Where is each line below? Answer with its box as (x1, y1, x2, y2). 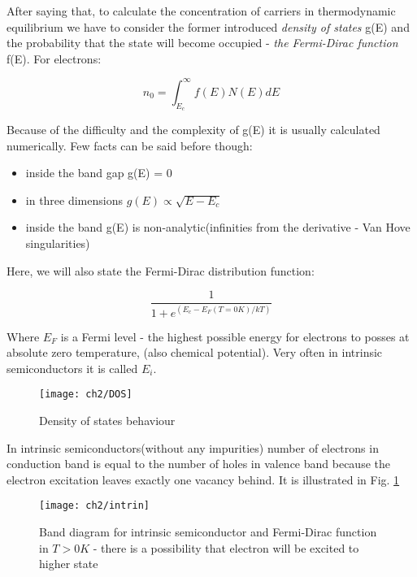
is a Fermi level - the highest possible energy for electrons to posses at (60, 328, 410, 345)
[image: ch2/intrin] (39, 500, 150, 512)
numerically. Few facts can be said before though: (7, 137, 253, 154)
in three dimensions (25, 191, 123, 208)
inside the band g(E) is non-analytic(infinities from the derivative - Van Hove (25, 219, 410, 236)
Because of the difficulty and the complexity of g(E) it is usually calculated (7, 121, 380, 138)
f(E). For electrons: (7, 50, 102, 67)
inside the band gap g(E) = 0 (25, 164, 172, 181)
